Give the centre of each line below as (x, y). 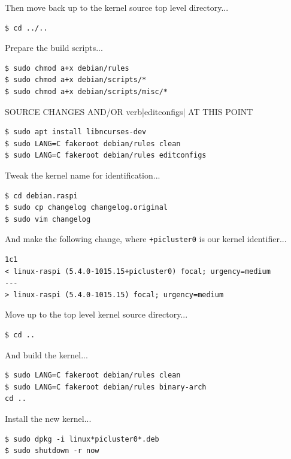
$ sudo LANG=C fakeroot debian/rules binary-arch (106, 387)
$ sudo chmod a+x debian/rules (67, 68)
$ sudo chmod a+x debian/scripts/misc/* (87, 91)
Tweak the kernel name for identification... (83, 175)
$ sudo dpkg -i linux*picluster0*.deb (82, 439)
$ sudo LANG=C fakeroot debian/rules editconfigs (106, 155)
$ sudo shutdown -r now (52, 451)
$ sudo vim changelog (48, 219)
